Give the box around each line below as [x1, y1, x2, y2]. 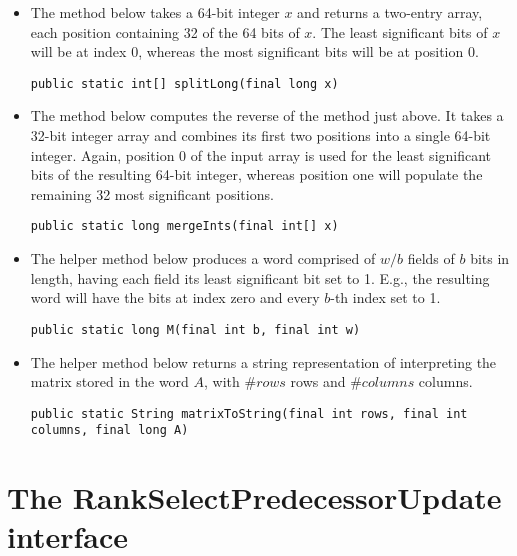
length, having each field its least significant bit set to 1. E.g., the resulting [30, 267, 490, 288]
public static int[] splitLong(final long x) [30, 76, 339, 91]
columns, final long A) [30, 423, 189, 438]
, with [204, 371, 240, 392]
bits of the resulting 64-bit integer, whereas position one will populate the [30, 164, 483, 185]
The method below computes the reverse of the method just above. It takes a [30, 105, 504, 126]
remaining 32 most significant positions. [30, 183, 274, 204]
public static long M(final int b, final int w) [30, 322, 361, 337]
